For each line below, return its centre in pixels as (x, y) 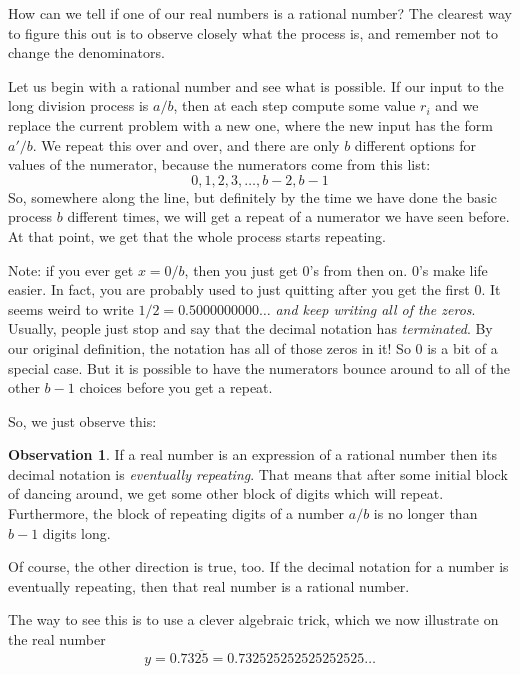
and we (457, 105)
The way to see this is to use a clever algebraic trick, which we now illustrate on (253, 619)
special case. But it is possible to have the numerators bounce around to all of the (259, 367)
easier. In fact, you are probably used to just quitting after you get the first (239, 289)
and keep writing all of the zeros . (375, 308)
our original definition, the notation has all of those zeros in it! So (209, 347)
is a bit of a (462, 347)
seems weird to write (71, 308)
